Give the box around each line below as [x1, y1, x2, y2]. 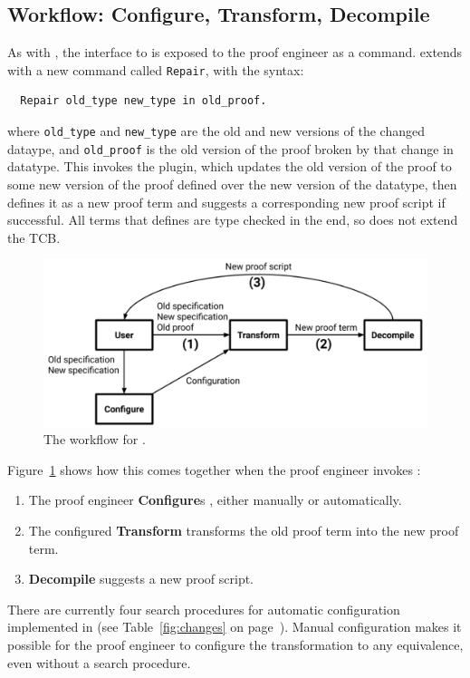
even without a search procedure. [7, 653, 191, 672]
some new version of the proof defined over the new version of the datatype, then [7, 174, 457, 193]
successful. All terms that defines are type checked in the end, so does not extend [7, 210, 458, 229]
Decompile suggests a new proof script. [28, 569, 254, 588]
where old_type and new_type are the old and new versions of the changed [7, 121, 425, 140]
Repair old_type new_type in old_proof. [20, 94, 267, 108]
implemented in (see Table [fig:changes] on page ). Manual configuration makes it [7, 617, 462, 636]
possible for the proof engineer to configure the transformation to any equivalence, [7, 634, 464, 654]
